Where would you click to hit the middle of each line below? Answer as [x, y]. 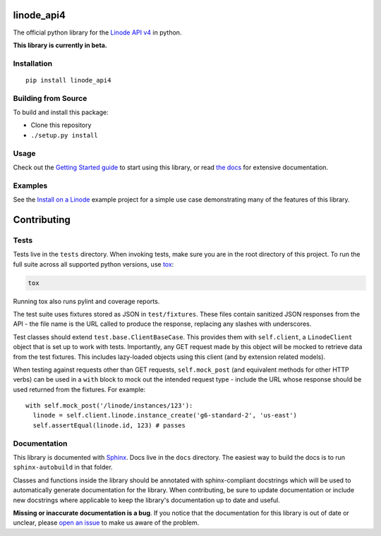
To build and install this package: [61, 112]
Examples [30, 185]
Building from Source [50, 98]
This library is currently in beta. [60, 45]
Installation [33, 63]
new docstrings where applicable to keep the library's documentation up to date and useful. [146, 500]
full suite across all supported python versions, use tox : [93, 264]
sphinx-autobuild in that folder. [63, 467]
